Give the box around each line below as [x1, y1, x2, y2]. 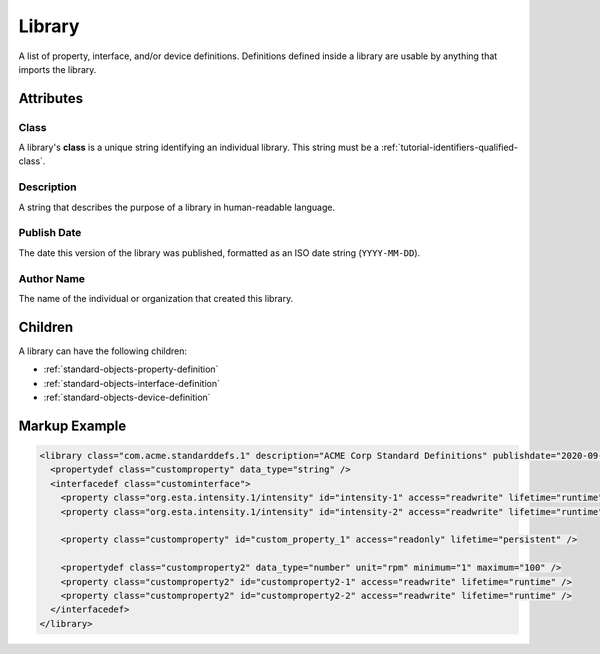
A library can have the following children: [18, 345, 188, 357]
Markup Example [18, 417, 127, 434]
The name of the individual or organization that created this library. [18, 292, 294, 304]
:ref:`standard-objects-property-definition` [43, 363, 219, 375]
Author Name [18, 271, 85, 285]
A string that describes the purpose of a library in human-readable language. [18, 201, 335, 213]
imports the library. [18, 63, 97, 75]
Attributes [18, 90, 84, 107]
